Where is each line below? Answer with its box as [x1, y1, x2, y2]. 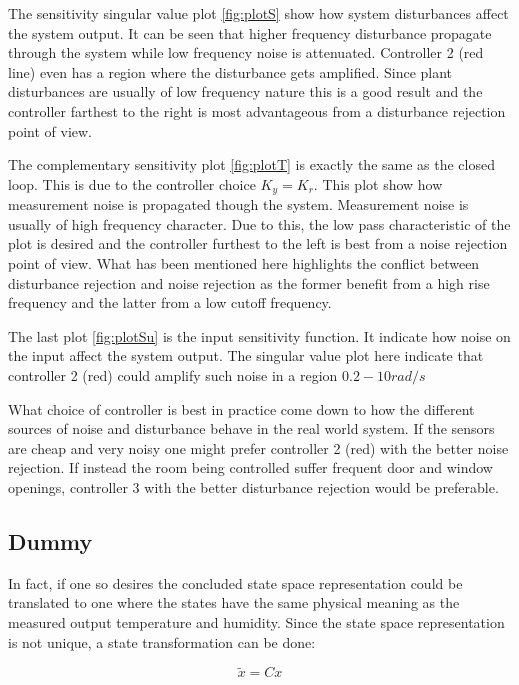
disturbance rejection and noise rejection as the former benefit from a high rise [8, 272, 490, 293]
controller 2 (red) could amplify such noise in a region [8, 364, 338, 385]
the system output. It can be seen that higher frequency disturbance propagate [8, 22, 492, 43]
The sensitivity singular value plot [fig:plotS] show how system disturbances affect [8, 3, 509, 23]
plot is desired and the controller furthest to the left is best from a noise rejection [8, 233, 508, 254]
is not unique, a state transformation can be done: [8, 631, 316, 652]
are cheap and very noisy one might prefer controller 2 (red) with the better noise [8, 437, 509, 458]
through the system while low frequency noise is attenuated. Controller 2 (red [8, 42, 484, 63]
